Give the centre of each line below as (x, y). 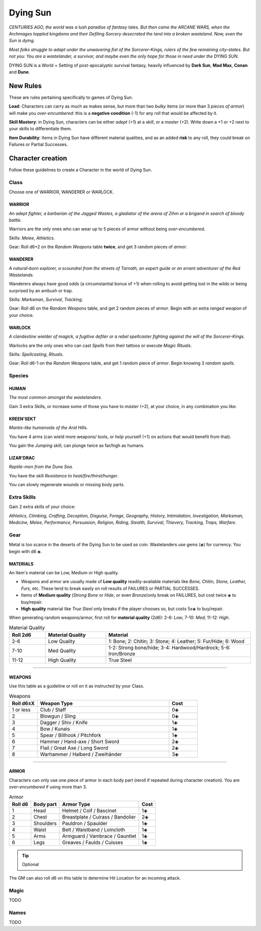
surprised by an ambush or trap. (41, 290)
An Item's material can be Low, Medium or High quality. (64, 572)
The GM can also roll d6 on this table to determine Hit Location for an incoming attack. (95, 878)
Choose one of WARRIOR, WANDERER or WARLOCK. (61, 192)
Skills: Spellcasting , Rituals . (36, 354)
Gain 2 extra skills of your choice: (42, 507)
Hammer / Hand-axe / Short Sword (80, 742)
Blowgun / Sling (58, 716)
